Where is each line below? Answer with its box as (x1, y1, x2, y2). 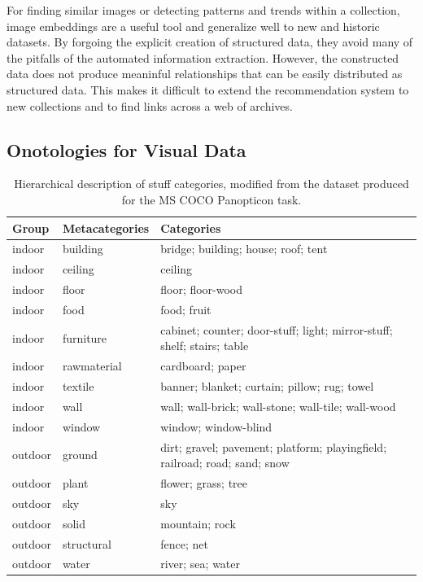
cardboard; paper (160, 357, 246, 374)
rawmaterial (62, 357, 122, 374)
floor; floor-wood (160, 281, 243, 298)
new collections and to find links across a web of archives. (7, 97, 293, 114)
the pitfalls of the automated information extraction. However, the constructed (7, 49, 399, 66)
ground (62, 446, 98, 463)
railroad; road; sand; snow (160, 454, 290, 471)
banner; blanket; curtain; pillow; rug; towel (160, 378, 374, 395)
